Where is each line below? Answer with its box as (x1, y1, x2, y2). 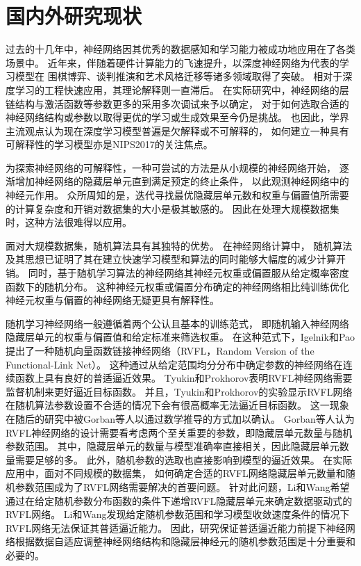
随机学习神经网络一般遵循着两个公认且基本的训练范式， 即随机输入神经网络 (6, 316, 349, 330)
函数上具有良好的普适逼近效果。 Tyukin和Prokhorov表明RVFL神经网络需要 (15, 371, 353, 385)
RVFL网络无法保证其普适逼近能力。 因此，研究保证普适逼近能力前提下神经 (6, 520, 346, 535)
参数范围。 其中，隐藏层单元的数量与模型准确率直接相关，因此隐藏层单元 (6, 439, 339, 453)
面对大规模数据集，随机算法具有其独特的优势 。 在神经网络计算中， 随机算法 (6, 238, 353, 252)
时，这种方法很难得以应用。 (6, 215, 132, 229)
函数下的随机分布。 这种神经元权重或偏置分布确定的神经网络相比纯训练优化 (6, 279, 349, 293)
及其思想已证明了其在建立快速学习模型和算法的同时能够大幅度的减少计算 (6, 252, 336, 266)
